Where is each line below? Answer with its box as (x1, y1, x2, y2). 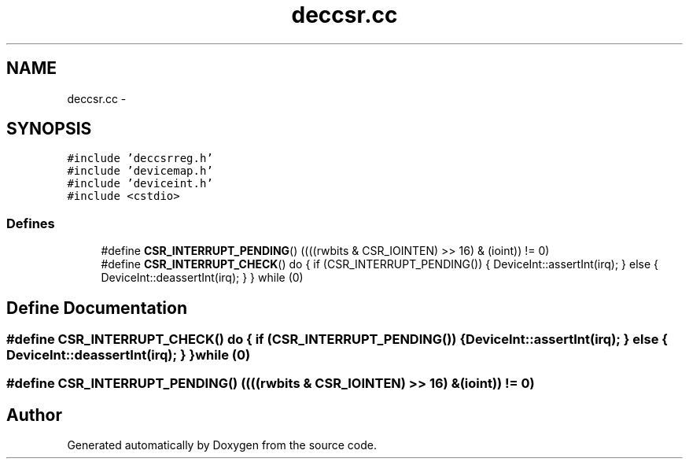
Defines (6, 215, 55, 231)
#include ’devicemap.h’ (67, 164, 213, 178)
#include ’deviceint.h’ (67, 177, 213, 190)
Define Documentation (6, 297, 187, 318)
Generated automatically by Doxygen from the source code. (67, 438, 378, 452)
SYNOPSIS (6, 119, 92, 139)
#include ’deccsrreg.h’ (67, 152, 213, 165)
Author (6, 404, 62, 425)
